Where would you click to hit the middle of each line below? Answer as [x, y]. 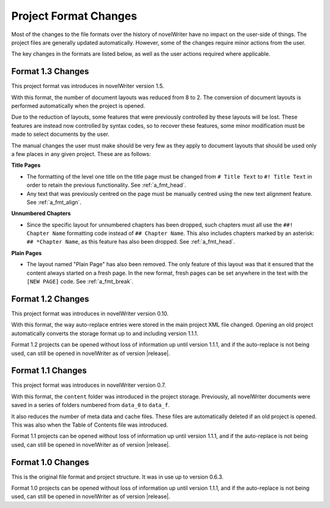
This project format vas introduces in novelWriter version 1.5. [88, 86]
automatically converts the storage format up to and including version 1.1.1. [105, 333]
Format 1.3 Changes [50, 71]
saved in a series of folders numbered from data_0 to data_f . [90, 405]
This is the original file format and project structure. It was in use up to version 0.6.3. [117, 477]
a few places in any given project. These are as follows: [81, 154]
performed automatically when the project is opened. [78, 106]
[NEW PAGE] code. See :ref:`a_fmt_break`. [80, 282]
